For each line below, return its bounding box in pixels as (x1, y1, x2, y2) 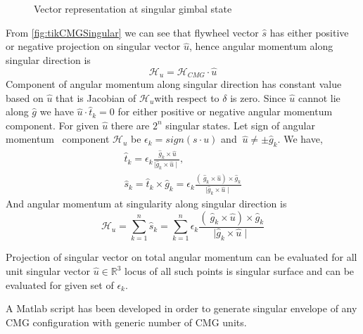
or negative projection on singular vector (6, 39, 181, 53)
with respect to (154, 90, 219, 105)
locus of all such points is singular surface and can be (125, 264, 355, 278)
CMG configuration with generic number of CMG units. (6, 314, 247, 329)
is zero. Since (230, 90, 286, 105)
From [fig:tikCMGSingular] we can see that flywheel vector (6, 25, 259, 39)
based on (6, 90, 44, 105)
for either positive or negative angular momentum (117, 104, 333, 119)
